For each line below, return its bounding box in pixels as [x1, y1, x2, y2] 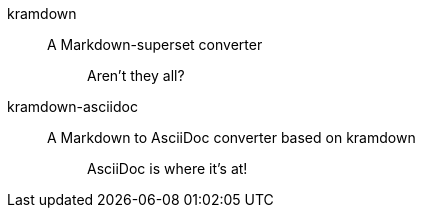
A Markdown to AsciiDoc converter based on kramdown [47, 129, 416, 146]
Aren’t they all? [87, 67, 185, 84]
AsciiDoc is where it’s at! [87, 160, 248, 177]
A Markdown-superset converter [47, 36, 263, 53]
